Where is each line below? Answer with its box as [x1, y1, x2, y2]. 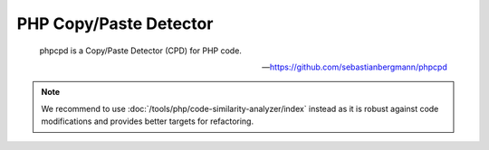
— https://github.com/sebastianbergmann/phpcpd [261, 61, 447, 72]
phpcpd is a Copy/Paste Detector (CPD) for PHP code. [39, 45, 242, 56]
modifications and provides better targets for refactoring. [41, 116, 254, 127]
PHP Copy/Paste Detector [16, 14, 214, 33]
